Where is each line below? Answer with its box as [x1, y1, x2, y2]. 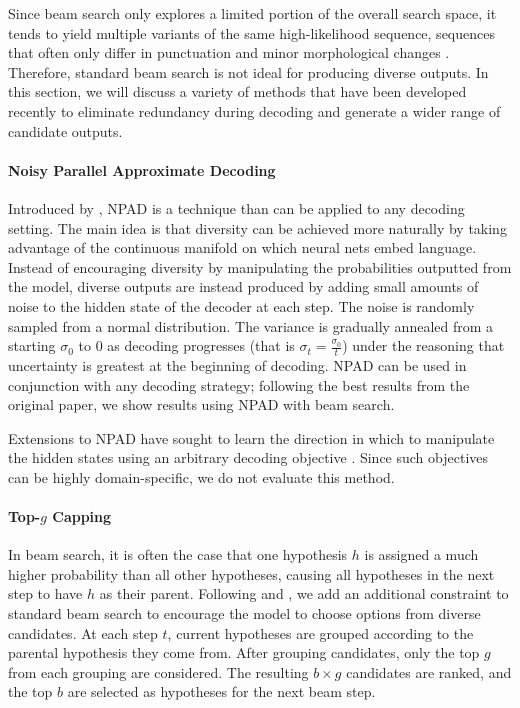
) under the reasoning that [342, 335, 505, 356]
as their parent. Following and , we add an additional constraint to [99, 583, 509, 604]
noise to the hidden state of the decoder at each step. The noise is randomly [8, 295, 475, 316]
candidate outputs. [8, 120, 123, 141]
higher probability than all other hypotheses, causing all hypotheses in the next [8, 563, 495, 584]
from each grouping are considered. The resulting [8, 661, 309, 682]
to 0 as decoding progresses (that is [78, 335, 295, 356]
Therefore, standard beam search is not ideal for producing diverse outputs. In [8, 61, 489, 82]
